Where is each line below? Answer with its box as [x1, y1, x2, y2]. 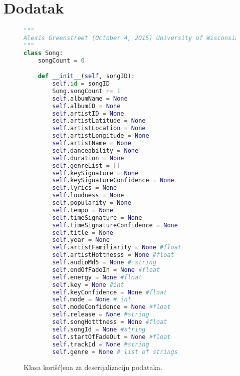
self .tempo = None [52, 206, 114, 214]
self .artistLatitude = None [52, 117, 146, 125]
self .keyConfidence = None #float [52, 288, 167, 296]
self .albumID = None [52, 102, 121, 110]
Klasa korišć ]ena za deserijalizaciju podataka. [24, 362, 162, 372]
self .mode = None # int [52, 296, 131, 303]
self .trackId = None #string [52, 340, 149, 348]
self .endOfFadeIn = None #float [52, 266, 160, 273]
